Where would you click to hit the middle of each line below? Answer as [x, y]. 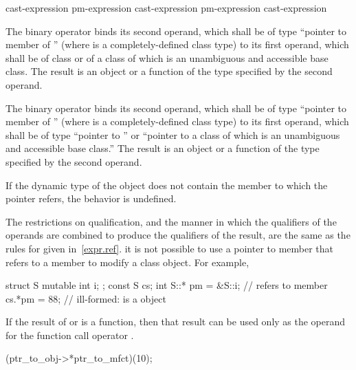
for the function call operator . [70, 335]
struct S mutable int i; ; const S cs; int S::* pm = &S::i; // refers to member [167, 285]
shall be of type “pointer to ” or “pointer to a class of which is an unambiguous [173, 134]
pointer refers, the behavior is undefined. [91, 198]
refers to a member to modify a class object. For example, [127, 262]
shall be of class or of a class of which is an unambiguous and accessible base [167, 57]
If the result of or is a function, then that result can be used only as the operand [176, 322]
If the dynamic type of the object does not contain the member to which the [167, 185]
